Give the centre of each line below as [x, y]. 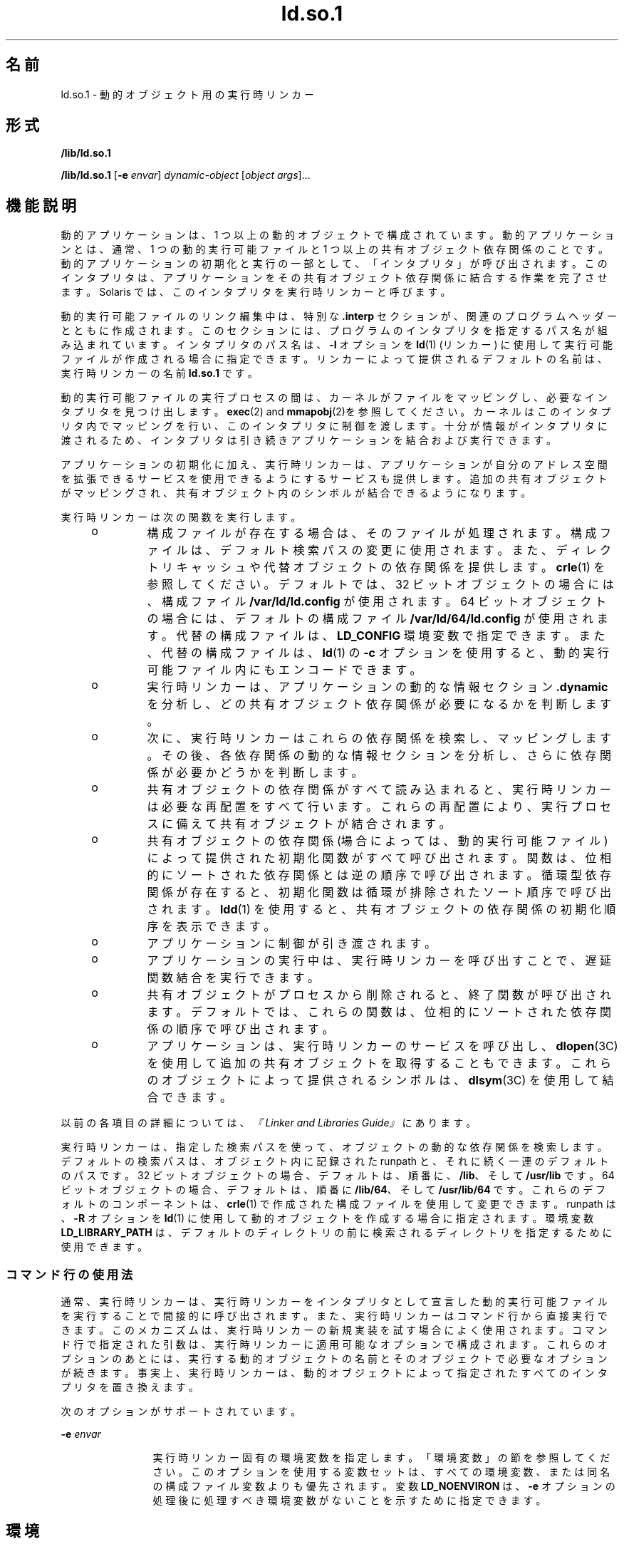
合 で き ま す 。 [189, 1098]
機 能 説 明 [41, 205]
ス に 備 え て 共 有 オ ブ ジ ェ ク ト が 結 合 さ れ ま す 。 [299, 824]
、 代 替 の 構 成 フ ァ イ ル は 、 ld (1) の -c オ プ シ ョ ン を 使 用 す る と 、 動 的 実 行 [378, 653]
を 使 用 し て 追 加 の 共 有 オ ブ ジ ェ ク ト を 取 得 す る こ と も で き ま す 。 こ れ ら [379, 1063]
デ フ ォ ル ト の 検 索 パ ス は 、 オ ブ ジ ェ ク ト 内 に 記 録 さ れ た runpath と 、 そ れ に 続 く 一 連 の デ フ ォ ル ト [335, 1161]
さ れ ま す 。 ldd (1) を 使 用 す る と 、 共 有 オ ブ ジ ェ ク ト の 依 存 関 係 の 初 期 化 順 [381, 910]
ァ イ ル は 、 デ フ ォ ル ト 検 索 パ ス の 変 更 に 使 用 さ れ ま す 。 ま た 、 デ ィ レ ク [379, 550]
